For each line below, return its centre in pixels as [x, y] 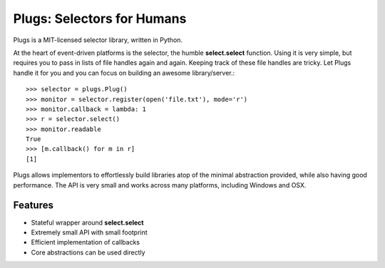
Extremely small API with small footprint [89, 232]
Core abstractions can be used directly [88, 252]
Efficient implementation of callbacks [86, 242]
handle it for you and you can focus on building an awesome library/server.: [124, 73]
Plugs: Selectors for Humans [100, 19]
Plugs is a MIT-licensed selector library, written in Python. [98, 40]
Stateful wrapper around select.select [87, 222]
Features [33, 206]
